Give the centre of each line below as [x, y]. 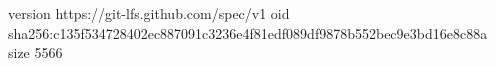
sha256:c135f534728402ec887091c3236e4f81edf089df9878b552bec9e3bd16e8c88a [248, 32]
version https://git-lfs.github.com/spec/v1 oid [149, 13]
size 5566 [35, 52]
